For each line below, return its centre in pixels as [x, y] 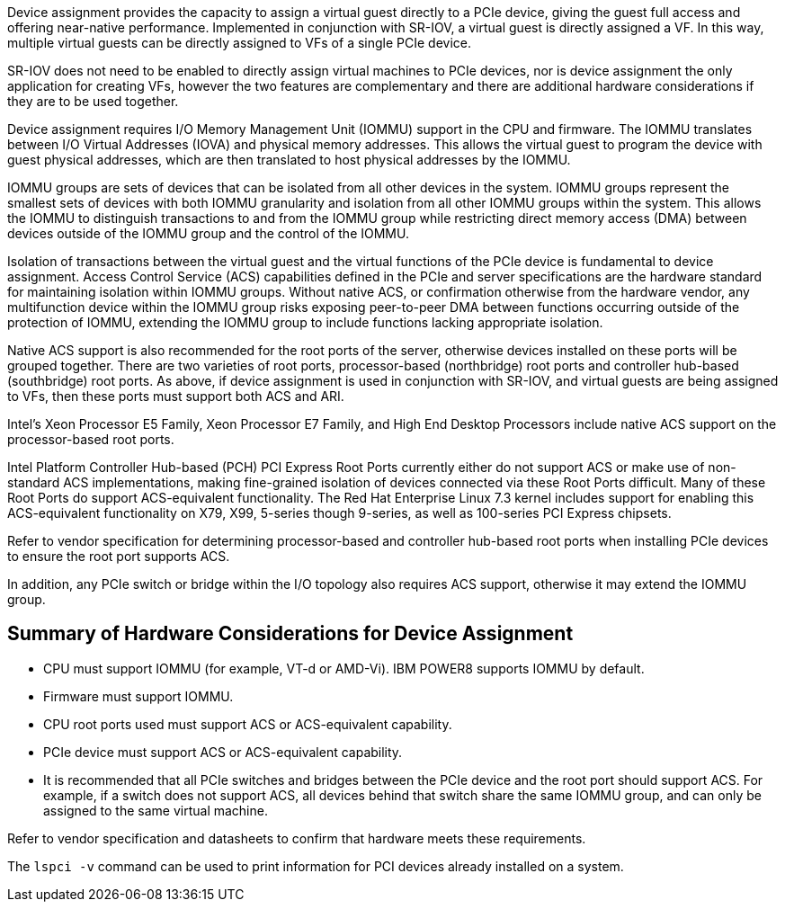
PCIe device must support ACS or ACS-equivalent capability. [223, 752]
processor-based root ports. [91, 439]
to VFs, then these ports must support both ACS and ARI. [176, 396]
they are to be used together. [93, 101]
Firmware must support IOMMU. [138, 696]
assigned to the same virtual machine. [156, 810]
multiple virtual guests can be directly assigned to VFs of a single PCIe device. [240, 43]
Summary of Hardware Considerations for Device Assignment [290, 634]
